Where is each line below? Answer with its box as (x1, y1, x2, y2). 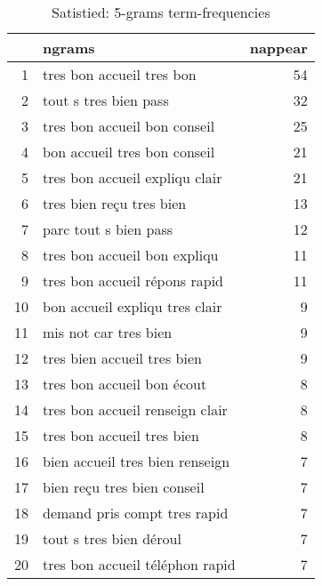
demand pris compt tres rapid (43, 502, 229, 523)
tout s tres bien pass (43, 90, 169, 110)
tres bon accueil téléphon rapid (43, 554, 236, 574)
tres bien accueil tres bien (43, 348, 202, 368)
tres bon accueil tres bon (43, 64, 197, 84)
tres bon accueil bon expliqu (43, 245, 219, 265)
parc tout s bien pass (43, 219, 173, 239)
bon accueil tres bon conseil (43, 141, 215, 162)
